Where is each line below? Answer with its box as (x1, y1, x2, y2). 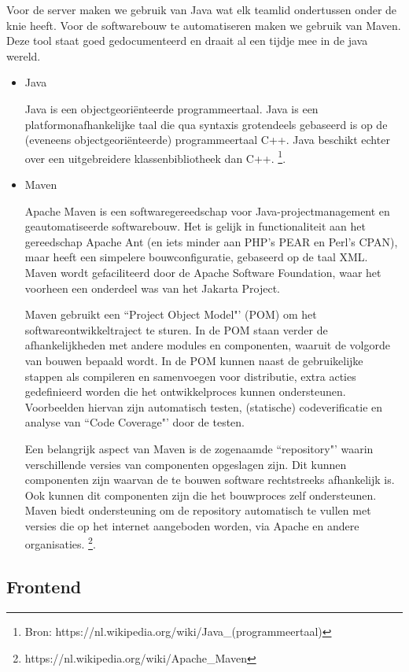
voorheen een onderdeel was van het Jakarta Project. (24, 279, 280, 296)
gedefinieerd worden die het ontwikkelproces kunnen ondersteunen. (24, 383, 346, 400)
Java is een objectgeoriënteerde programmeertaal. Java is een (24, 100, 319, 116)
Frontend (6, 574, 82, 599)
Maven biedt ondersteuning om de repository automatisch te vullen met (24, 502, 371, 519)
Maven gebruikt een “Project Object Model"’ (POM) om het (24, 306, 317, 323)
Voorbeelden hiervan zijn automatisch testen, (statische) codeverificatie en (24, 398, 383, 415)
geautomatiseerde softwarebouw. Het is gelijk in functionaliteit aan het (24, 218, 366, 234)
